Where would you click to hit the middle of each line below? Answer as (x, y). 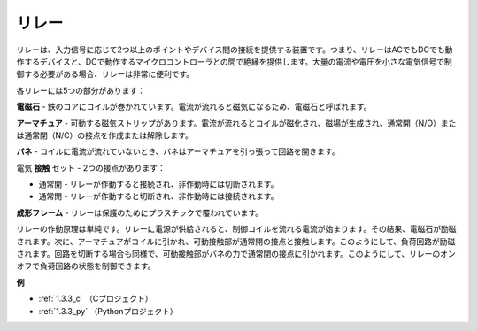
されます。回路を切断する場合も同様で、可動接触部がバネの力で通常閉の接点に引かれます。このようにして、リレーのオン (236, 254)
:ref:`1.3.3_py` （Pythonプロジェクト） (108, 311)
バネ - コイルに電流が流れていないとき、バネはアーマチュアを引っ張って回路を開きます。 (178, 151)
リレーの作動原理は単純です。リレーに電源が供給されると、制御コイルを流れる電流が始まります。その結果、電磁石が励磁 (236, 229)
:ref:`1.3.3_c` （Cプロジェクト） (96, 299)
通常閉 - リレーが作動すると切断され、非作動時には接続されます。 (158, 196)
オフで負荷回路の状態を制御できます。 (86, 266)
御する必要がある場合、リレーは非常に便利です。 (105, 74)
